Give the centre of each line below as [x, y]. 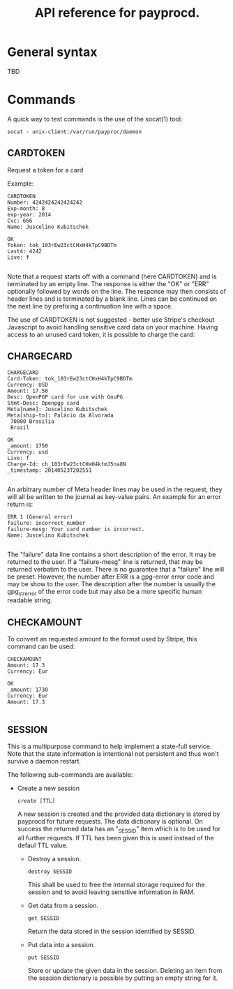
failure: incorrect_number [46, 523]
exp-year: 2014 [29, 214]
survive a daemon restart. [44, 761]
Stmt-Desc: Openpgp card [43, 403]
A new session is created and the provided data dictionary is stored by [119, 814]
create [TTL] [36, 801]
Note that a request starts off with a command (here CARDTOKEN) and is [112, 276]
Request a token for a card [45, 170]
